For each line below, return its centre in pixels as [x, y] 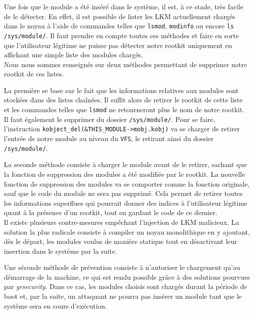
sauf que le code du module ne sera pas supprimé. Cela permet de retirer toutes [123, 193]
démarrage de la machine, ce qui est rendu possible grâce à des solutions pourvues [127, 277]
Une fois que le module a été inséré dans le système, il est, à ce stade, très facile [124, 6]
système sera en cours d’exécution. [56, 305]
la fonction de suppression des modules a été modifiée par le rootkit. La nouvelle [125, 174]
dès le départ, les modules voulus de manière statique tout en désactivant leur [121, 241]
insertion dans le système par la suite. [61, 251]
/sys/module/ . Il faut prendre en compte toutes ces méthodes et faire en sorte [121, 35]
